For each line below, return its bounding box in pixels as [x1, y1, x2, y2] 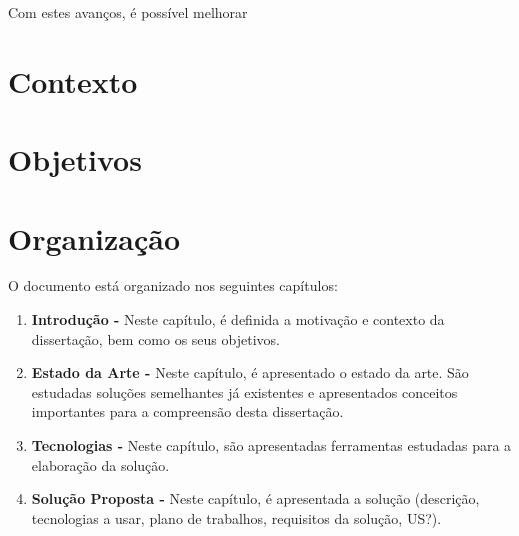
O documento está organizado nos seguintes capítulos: [8, 275, 338, 296]
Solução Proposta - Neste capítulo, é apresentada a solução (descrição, [31, 488, 480, 509]
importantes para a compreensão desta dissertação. [31, 401, 344, 422]
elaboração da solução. [31, 454, 170, 475]
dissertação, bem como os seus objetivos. [31, 328, 280, 349]
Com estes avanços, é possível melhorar [8, 2, 248, 22]
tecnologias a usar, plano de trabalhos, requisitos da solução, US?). [31, 507, 442, 528]
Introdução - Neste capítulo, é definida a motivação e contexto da [31, 309, 445, 330]
